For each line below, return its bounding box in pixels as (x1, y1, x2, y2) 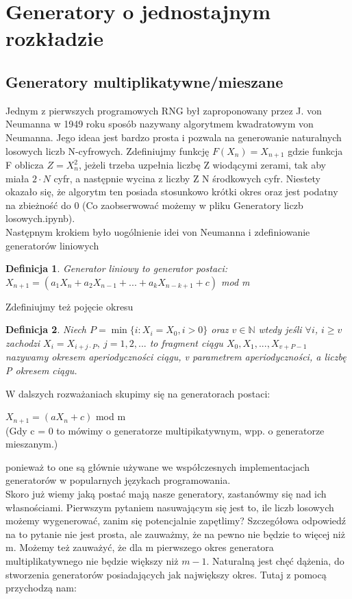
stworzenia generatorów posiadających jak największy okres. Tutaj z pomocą (5, 567, 327, 581)
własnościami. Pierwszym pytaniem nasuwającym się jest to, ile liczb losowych (5, 500, 334, 514)
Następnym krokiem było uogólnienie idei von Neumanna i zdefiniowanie (5, 224, 310, 239)
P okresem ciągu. (5, 363, 77, 377)
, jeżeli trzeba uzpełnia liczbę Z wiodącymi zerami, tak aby (78, 158, 326, 171)
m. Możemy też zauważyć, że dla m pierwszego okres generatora (5, 540, 274, 554)
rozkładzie (5, 24, 104, 52)
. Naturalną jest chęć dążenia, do (206, 553, 344, 567)
